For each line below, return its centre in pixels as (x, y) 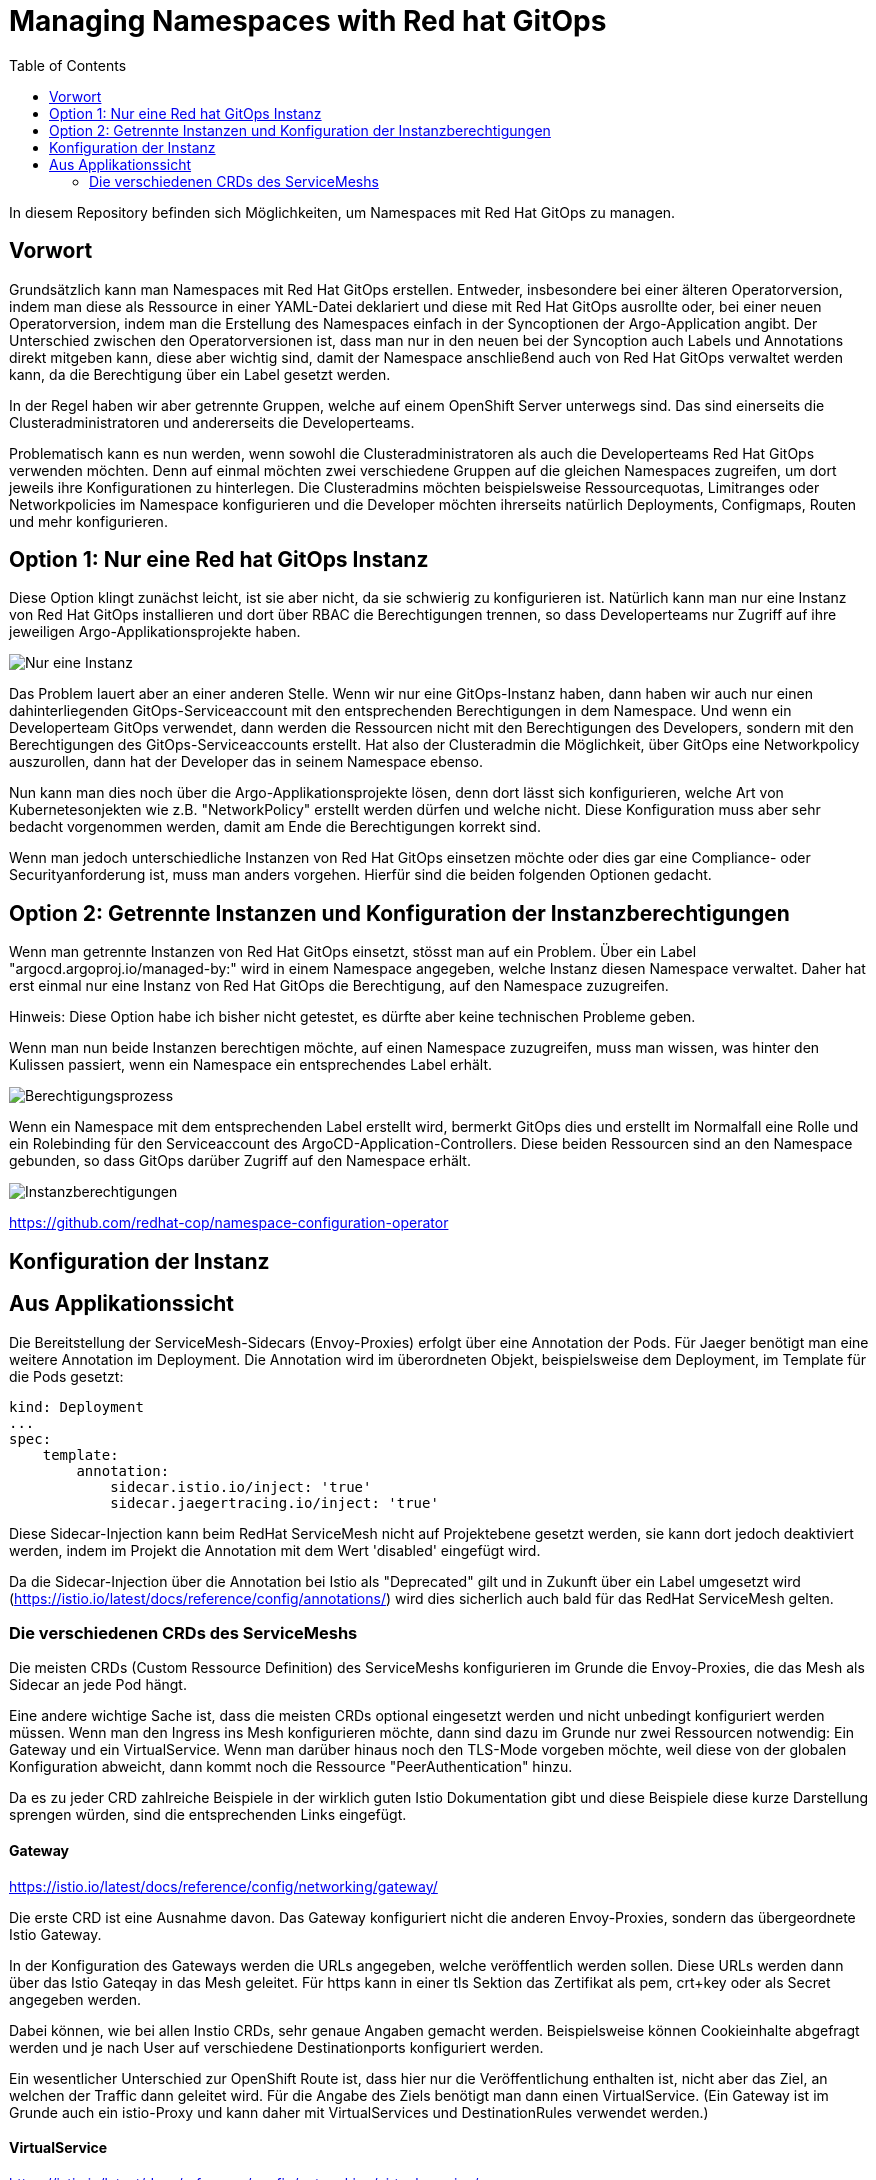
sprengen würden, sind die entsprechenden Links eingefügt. (208, 1815)
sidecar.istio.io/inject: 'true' (241, 1486)
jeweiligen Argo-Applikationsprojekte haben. (155, 632)
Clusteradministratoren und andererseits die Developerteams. (212, 422)
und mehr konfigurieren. (88, 521)
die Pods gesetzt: (66, 1376)
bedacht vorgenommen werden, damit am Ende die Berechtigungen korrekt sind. (275, 827)
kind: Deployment (76, 1406)
